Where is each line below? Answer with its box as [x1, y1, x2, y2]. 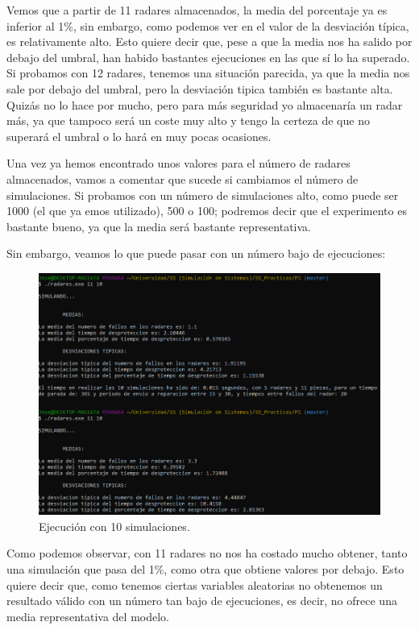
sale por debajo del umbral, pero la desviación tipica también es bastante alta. [6, 80, 393, 97]
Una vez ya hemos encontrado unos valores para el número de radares [6, 155, 351, 172]
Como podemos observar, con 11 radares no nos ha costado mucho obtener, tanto [6, 545, 408, 562]
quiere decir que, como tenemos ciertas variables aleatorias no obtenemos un [6, 576, 383, 593]
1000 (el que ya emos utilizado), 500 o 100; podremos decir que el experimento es [6, 202, 407, 219]
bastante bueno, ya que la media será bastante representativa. [6, 218, 312, 234]
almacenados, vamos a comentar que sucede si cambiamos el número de [6, 170, 359, 187]
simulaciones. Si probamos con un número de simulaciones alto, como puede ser [6, 186, 399, 203]
